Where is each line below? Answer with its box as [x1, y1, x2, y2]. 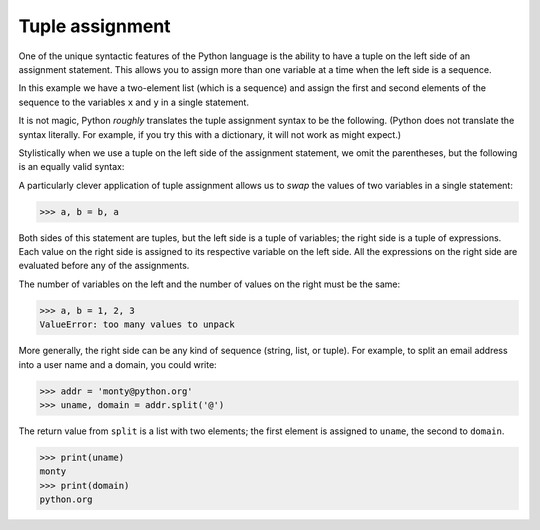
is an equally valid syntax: [18, 161, 125, 173]
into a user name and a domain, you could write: [18, 358, 217, 370]
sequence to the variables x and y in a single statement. [18, 96, 250, 108]
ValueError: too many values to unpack [39, 319, 235, 330]
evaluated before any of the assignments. [18, 260, 190, 272]
